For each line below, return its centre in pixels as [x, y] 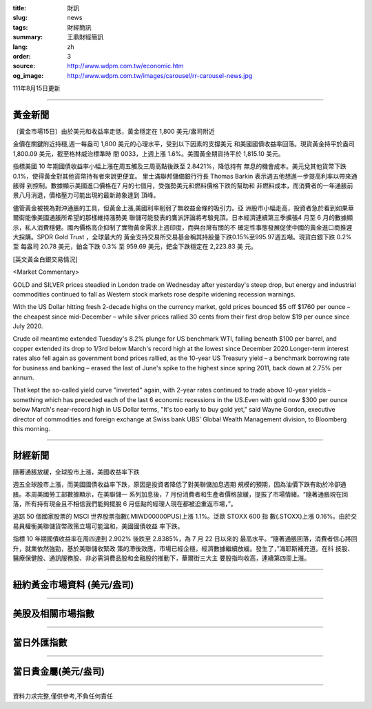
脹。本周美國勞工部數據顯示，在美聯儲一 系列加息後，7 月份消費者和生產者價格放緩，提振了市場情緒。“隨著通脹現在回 [180, 494]
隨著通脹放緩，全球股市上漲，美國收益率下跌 [76, 472]
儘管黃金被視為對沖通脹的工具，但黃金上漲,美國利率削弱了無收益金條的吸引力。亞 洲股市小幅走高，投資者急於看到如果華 [183, 208]
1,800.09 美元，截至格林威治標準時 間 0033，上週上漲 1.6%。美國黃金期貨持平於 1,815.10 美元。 [149, 153]
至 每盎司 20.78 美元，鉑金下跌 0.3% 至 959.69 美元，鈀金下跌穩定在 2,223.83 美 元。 [135, 247]
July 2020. [28, 326]
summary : [28, 37]
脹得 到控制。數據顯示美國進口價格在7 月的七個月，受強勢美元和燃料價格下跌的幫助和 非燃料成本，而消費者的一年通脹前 [183, 186]
